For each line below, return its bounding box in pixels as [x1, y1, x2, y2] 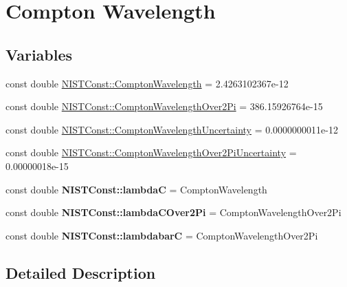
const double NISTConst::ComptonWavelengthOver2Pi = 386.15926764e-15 [5, 99, 323, 114]
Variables [5, 43, 73, 65]
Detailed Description [5, 262, 156, 283]
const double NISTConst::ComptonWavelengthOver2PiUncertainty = [5, 145, 297, 160]
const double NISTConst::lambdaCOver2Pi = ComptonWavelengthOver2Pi [5, 205, 342, 220]
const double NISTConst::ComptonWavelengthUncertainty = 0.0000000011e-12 [5, 122, 339, 136]
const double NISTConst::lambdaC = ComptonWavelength [5, 182, 267, 196]
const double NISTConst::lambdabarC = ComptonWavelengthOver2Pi [5, 228, 318, 242]
